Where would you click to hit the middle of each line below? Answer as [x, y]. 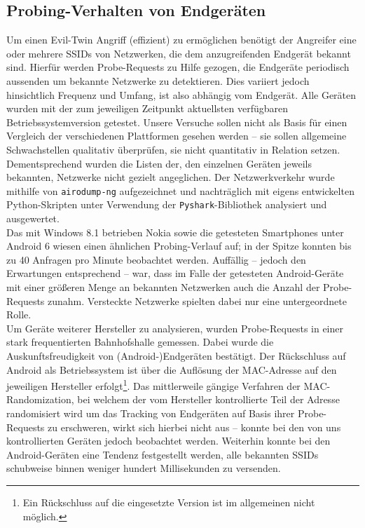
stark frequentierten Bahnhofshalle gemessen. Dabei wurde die [140, 342]
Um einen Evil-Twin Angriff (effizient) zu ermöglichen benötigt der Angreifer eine [181, 40]
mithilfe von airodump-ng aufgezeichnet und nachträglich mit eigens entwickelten [180, 190]
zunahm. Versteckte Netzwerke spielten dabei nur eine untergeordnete [197, 300]
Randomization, [40, 399]
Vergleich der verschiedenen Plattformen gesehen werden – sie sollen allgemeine [177, 136]
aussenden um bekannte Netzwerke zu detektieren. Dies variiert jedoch [158, 80]
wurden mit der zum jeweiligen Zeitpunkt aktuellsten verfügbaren [147, 108]
